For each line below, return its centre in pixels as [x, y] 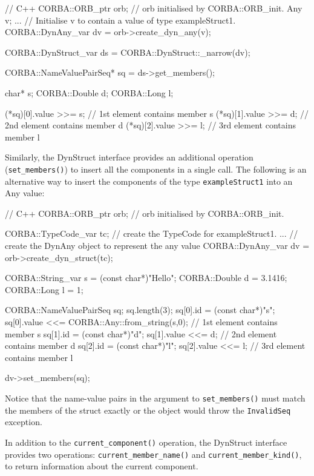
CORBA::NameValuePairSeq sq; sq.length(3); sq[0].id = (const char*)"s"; [140, 310]
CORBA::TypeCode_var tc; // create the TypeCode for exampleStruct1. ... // [152, 233]
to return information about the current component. [102, 466]
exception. [24, 422]
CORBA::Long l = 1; [44, 289]
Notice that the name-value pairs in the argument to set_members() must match [155, 398]
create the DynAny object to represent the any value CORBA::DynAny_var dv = [157, 246]
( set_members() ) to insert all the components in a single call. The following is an [156, 169]
